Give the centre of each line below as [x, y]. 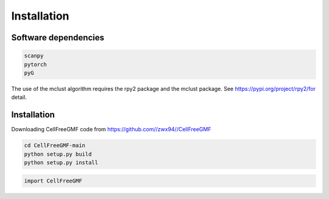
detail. [19, 97]
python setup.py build [58, 154]
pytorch [35, 64]
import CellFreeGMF [53, 181]
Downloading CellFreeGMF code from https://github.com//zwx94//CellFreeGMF [111, 129]
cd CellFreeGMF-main [55, 146]
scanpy [34, 56]
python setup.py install [61, 162]
